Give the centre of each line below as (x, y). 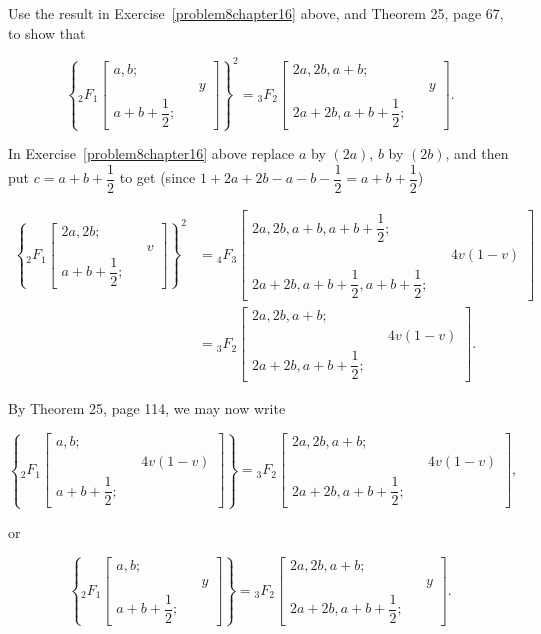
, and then (477, 153)
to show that (47, 32)
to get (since (157, 177)
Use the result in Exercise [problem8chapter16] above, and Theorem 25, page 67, (256, 13)
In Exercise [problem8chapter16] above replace (151, 153)
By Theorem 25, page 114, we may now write (147, 408)
